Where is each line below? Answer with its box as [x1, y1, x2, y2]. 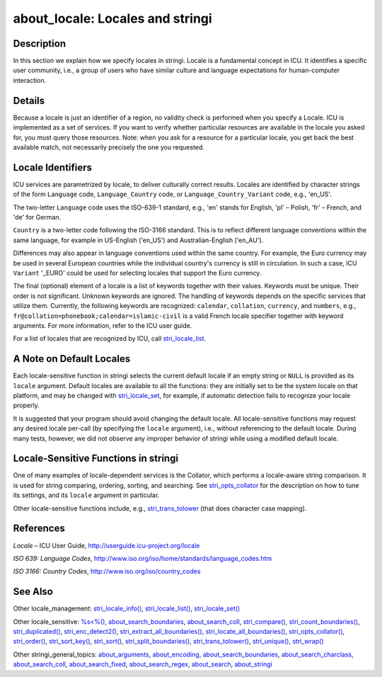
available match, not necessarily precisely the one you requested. [13, 142, 205, 152]
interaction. [13, 76, 47, 84]
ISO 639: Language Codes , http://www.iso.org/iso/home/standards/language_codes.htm [13, 554, 272, 562]
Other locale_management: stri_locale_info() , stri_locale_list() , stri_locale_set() [13, 604, 241, 613]
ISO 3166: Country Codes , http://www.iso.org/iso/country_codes [13, 567, 201, 576]
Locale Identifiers [13, 161, 92, 173]
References [13, 523, 65, 535]
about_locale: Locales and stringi [13, 11, 212, 26]
